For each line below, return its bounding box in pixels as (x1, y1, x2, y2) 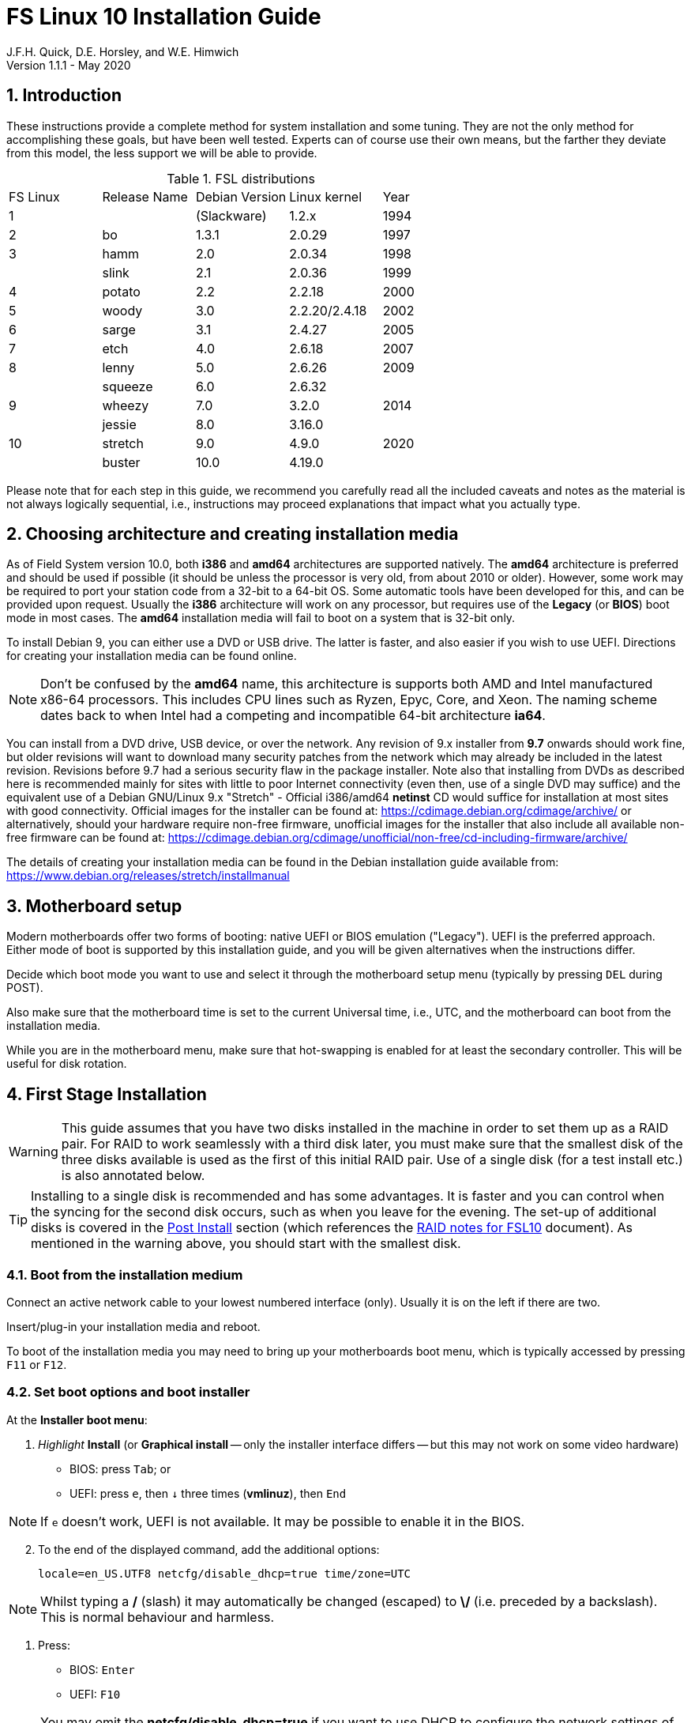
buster (102, 454, 141, 470)
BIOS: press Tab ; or (69, 1461, 171, 1476)
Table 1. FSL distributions (167, 170, 315, 187)
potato (102, 283, 141, 300)
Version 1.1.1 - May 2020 (6, 58, 131, 72)
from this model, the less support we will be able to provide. (6, 145, 317, 160)
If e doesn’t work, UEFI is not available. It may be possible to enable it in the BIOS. (40, 1513, 525, 1529)
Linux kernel (289, 188, 362, 205)
